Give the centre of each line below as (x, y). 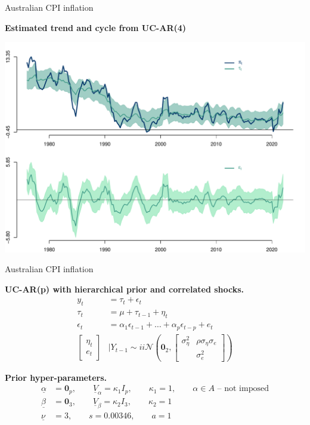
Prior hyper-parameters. (56, 377)
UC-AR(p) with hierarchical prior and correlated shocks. (125, 289)
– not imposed (243, 389)
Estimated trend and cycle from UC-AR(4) (96, 27)
